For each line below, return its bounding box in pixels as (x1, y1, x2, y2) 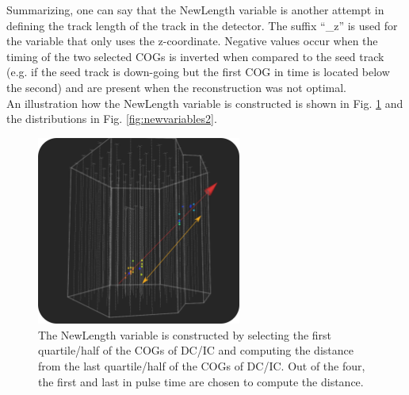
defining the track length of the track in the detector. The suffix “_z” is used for (6, 17, 398, 33)
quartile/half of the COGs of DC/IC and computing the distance (38, 342, 354, 359)
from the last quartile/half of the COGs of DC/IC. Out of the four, (38, 358, 365, 374)
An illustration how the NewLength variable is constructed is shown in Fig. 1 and (6, 94, 403, 111)
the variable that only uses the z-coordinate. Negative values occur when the (6, 33, 378, 49)
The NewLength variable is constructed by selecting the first (38, 326, 332, 343)
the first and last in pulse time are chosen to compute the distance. (38, 373, 364, 389)
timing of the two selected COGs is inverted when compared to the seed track (6, 48, 384, 64)
